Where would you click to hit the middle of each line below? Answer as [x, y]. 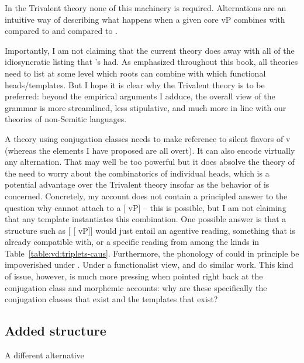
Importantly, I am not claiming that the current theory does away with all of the [150, 50]
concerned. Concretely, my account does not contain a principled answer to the [146, 196]
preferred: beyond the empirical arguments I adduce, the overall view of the [140, 96]
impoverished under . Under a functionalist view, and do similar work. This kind [149, 265]
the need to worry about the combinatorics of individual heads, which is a [137, 173]
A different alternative [44, 355]
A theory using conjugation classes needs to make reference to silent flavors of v [148, 138]
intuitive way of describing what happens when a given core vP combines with [145, 19]
